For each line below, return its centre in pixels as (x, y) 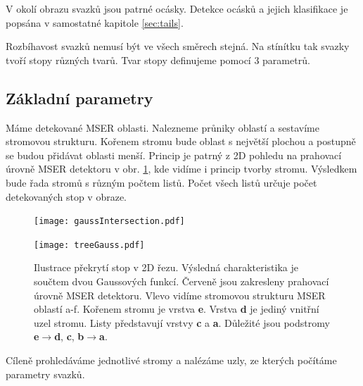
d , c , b (69, 336)
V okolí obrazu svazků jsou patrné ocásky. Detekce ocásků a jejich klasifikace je (177, 8)
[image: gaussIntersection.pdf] (109, 222)
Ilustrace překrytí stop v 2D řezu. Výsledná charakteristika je (166, 267)
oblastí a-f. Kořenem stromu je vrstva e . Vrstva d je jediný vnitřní (177, 309)
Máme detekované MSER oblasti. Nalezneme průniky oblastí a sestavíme (163, 127)
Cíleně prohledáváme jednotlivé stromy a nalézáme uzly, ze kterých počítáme (171, 360)
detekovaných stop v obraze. (66, 196)
